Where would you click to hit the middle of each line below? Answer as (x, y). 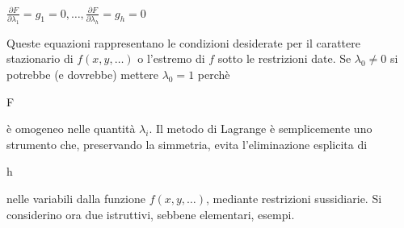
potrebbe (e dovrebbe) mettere (82, 74)
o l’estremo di (171, 58)
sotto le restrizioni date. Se (284, 58)
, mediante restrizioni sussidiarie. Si (294, 198)
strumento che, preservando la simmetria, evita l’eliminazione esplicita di (187, 144)
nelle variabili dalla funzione (76, 198)
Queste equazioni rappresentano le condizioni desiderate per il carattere (183, 42)
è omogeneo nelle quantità (71, 129)
